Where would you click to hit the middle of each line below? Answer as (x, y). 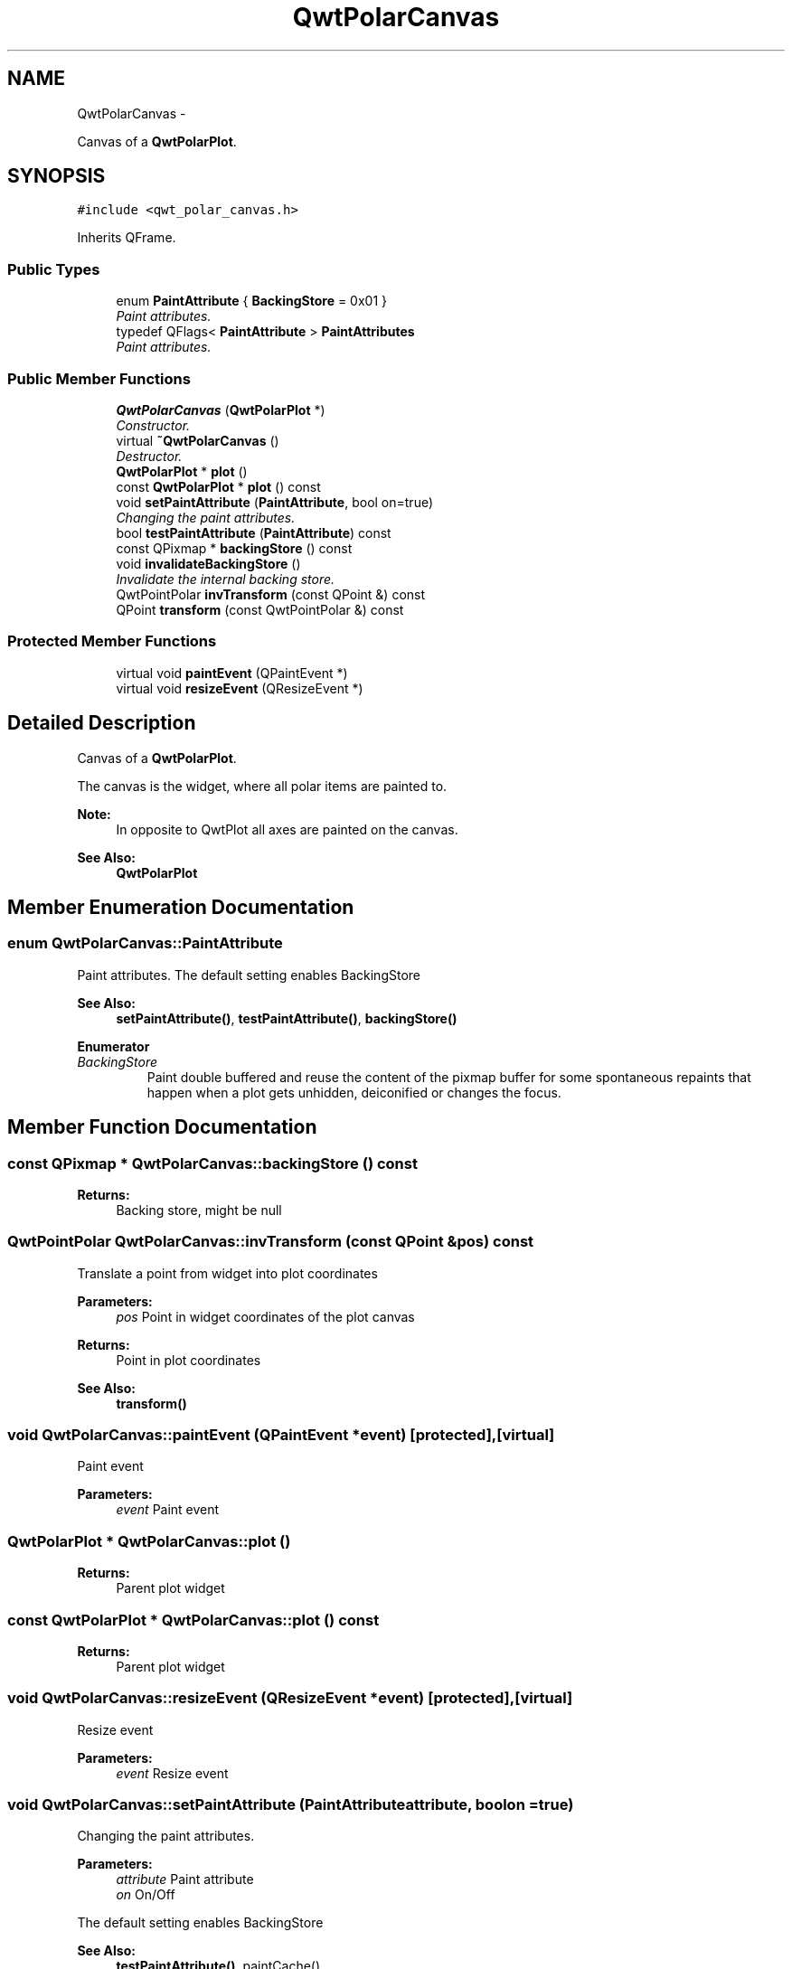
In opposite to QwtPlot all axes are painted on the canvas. (287, 829)
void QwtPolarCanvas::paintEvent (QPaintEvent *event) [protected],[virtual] (281, 1435)
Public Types (54, 269)
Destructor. (149, 456)
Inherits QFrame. (127, 238)
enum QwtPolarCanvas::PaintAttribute (145, 943)
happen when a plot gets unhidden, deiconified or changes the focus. (354, 1092)
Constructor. (153, 425)
